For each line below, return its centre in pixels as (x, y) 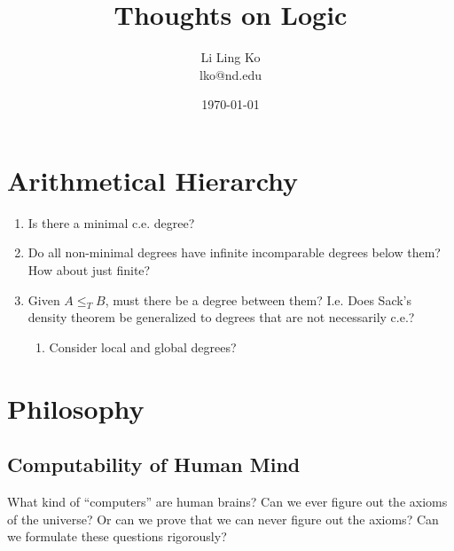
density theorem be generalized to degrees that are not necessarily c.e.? (221, 317)
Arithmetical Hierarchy (153, 180)
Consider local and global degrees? (143, 347)
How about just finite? (89, 270)
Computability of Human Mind (154, 464)
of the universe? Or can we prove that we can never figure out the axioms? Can (223, 519)
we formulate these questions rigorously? (117, 536)
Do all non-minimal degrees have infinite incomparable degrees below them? (234, 252)
